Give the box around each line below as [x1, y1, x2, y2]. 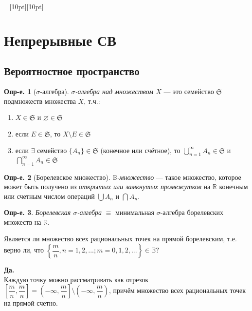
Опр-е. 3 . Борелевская [4, 207, 71, 217]
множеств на [4, 217, 41, 227]
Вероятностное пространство [4, 63, 140, 78]
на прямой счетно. [4, 298, 58, 308]
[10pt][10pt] [9, 1, 44, 11]
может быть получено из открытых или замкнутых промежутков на [4, 181, 211, 192]
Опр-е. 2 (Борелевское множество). [4, 172, 110, 182]
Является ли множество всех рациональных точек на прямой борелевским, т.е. [4, 233, 237, 243]
